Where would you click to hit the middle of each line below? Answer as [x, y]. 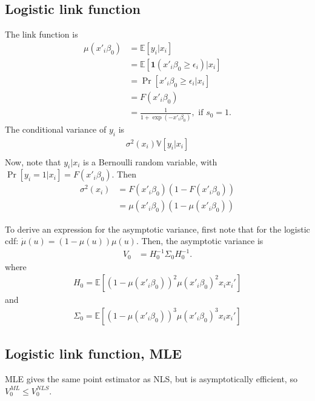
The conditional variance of [56, 129]
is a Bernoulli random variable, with [150, 161]
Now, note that [33, 161]
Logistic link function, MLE [93, 353]
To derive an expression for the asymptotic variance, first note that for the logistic [157, 229]
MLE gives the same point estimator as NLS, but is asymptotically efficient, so [151, 379]
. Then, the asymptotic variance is [200, 241]
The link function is [41, 34]
